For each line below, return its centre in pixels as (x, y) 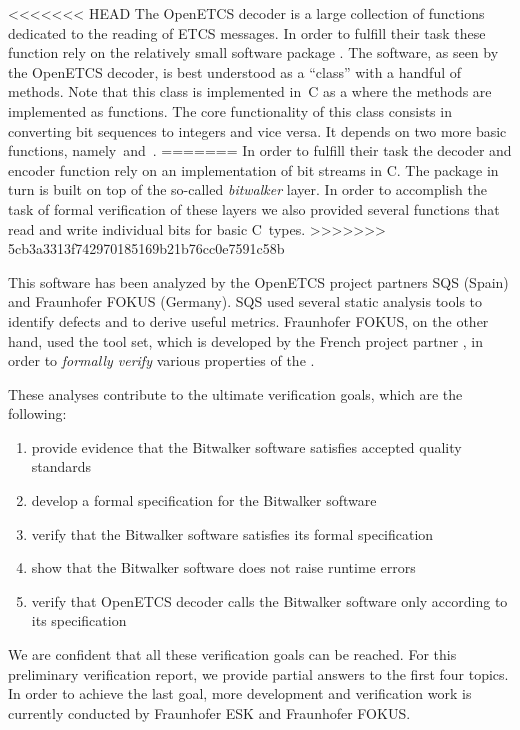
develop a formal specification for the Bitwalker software (204, 500)
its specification (79, 620)
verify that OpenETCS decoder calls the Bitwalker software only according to (269, 600)
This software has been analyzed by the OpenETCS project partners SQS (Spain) (258, 281)
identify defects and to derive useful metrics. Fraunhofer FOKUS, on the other (248, 320)
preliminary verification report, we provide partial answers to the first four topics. (258, 673)
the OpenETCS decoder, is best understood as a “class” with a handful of (235, 71)
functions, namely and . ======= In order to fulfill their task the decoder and (260, 150)
